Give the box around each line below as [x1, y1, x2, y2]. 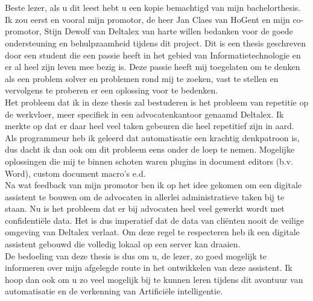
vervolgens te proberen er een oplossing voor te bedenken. [5, 84, 218, 97]
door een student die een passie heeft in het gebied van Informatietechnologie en [5, 48, 301, 61]
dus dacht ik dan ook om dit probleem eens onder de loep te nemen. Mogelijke [5, 143, 295, 156]
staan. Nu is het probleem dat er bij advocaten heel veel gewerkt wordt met [5, 202, 285, 215]
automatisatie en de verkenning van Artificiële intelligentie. [5, 285, 223, 297]
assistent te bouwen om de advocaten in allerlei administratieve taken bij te [5, 190, 285, 203]
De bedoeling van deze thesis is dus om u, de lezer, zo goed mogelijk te [5, 249, 267, 262]
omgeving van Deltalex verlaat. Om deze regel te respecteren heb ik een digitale [5, 226, 300, 238]
